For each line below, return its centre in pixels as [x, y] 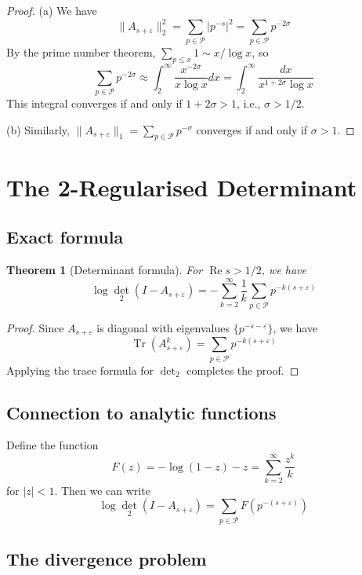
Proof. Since [35, 327]
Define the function [52, 445]
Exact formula [65, 237]
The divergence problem [107, 559]
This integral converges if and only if [94, 103]
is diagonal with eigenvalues [163, 327]
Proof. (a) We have [52, 10]
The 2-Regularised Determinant [182, 187]
